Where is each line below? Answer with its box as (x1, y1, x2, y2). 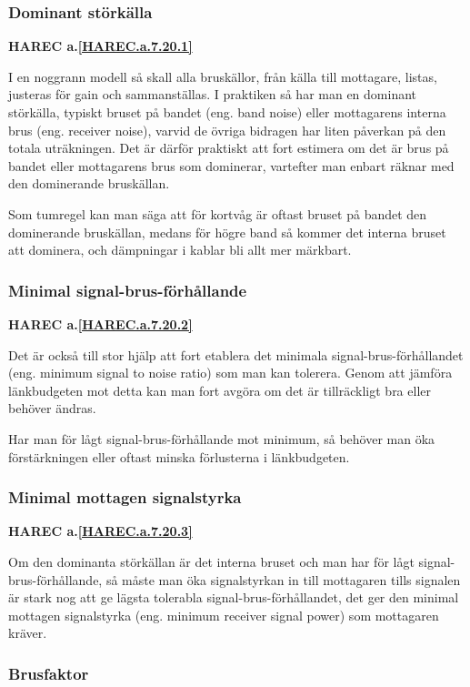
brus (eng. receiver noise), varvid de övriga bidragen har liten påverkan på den (8, 120, 446, 139)
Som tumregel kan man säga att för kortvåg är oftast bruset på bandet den (8, 204, 427, 223)
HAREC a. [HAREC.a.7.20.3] (8, 521, 193, 541)
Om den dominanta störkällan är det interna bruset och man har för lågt (8, 551, 415, 571)
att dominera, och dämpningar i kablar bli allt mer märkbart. (8, 240, 352, 259)
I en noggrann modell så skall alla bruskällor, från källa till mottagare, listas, (8, 66, 437, 86)
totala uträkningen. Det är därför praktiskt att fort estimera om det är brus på (8, 138, 449, 157)
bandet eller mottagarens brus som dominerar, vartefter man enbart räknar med (8, 156, 455, 175)
